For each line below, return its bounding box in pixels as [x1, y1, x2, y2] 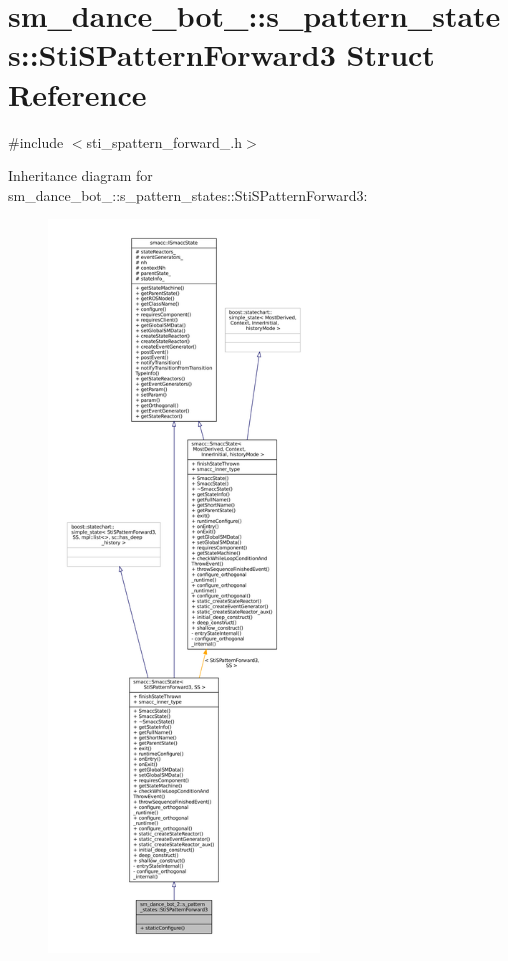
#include [8, 131, 64, 152]
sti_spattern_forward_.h [86, 131, 243, 152]
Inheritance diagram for [8, 165, 153, 186]
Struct [346, 34, 435, 75]
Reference [8, 73, 147, 114]
